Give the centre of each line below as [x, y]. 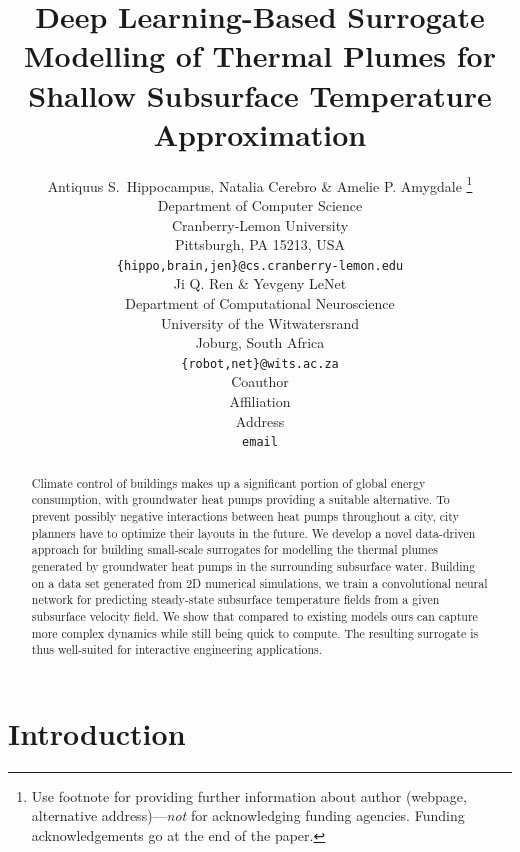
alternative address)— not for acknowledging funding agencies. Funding [248, 815]
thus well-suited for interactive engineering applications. [177, 649]
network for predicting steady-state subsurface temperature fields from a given [235, 599]
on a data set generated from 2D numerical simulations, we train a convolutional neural [259, 582]
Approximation [260, 133]
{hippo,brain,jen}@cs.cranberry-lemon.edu [260, 265]
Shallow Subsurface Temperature [260, 94]
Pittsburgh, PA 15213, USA [260, 244]
